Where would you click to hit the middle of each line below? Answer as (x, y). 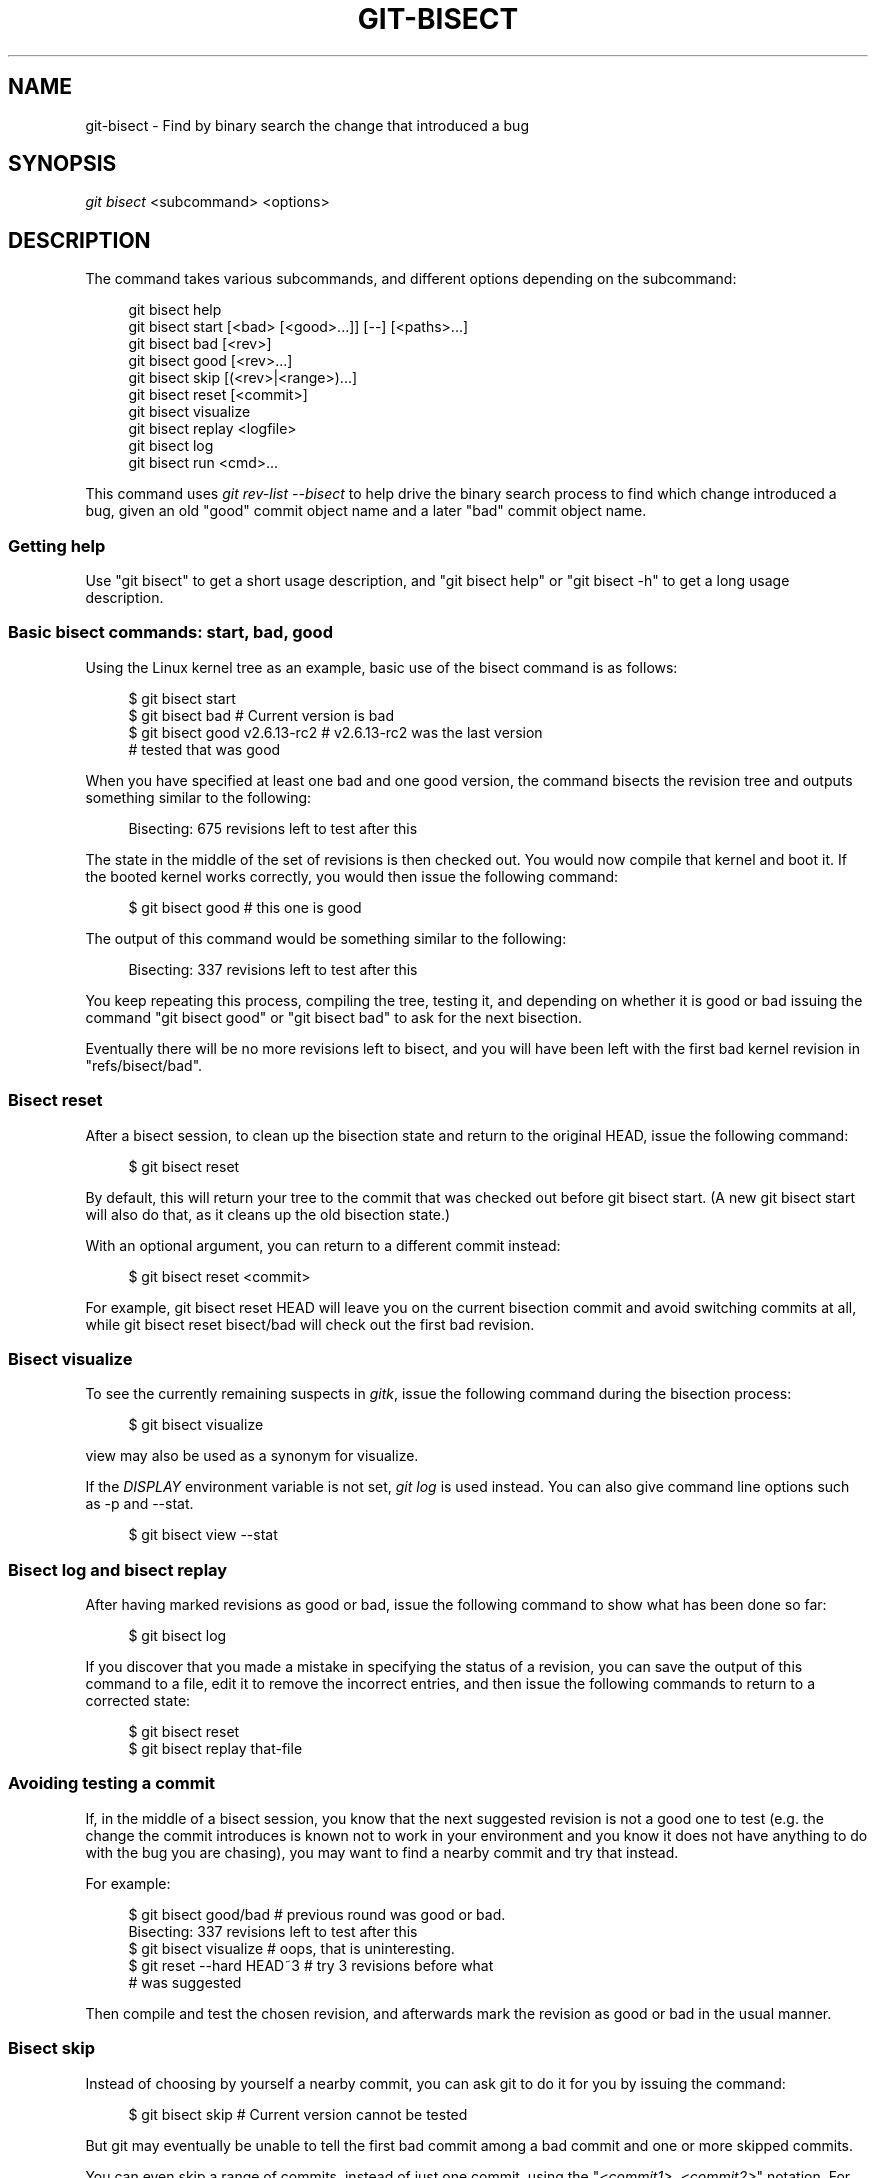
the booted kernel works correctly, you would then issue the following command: (352, 876)
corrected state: (138, 1701)
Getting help (57, 545)
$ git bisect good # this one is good (245, 907)
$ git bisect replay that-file (215, 1749)
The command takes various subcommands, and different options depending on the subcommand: (411, 279)
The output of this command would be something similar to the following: (326, 938)
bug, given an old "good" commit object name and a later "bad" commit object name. (366, 511)
